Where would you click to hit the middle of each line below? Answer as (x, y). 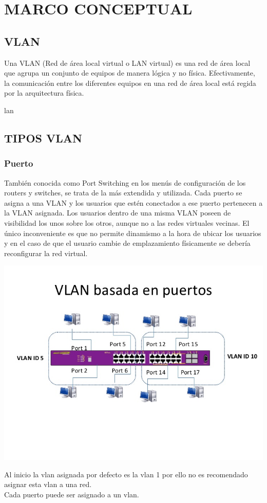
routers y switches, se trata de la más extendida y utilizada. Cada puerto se (123, 193)
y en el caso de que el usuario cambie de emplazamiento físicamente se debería (127, 243)
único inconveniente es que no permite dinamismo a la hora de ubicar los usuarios (133, 233)
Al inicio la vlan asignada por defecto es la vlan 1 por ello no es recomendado (126, 474)
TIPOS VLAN (43, 138)
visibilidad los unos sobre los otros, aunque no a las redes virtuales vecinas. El (127, 222)
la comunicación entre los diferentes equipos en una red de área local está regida (130, 83)
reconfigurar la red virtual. (46, 253)
